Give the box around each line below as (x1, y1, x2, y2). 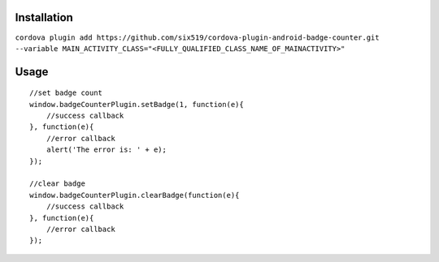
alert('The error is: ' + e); (46, 145, 167, 154)
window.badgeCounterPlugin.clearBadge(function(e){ (29, 191, 240, 200)
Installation (15, 11, 73, 24)
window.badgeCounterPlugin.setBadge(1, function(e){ (29, 100, 244, 109)
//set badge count (29, 88, 103, 97)
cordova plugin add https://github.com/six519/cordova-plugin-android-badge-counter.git (15, 32, 380, 42)
